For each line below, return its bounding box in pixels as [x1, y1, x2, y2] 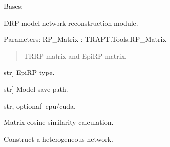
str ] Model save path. [4, 83, 68, 94]
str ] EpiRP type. [4, 67, 55, 77]
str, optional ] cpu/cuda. [4, 100, 76, 110]
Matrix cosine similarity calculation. [4, 117, 113, 127]
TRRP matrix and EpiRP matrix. [23, 50, 127, 61]
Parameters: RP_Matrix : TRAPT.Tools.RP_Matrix [4, 34, 166, 44]
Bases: [4, 1, 23, 11]
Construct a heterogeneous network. [4, 133, 113, 144]
